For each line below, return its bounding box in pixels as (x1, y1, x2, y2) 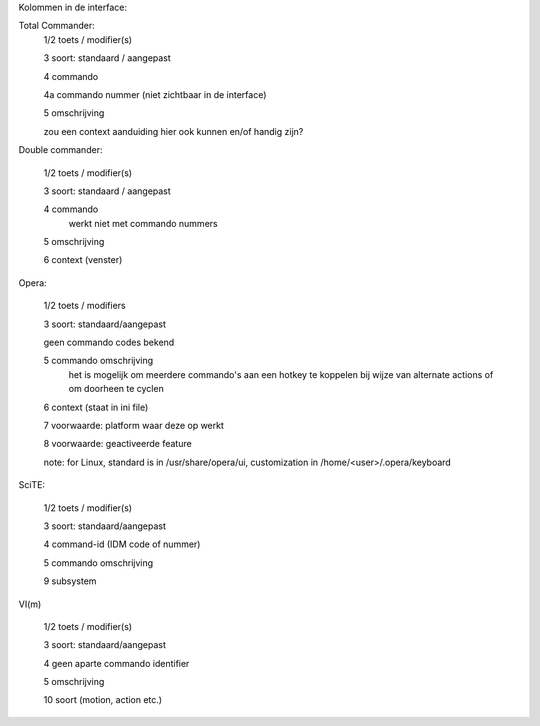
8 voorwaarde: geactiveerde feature (43, 438, 192, 450)
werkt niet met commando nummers (68, 217, 219, 229)
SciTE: (18, 479, 45, 491)
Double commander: (18, 144, 103, 156)
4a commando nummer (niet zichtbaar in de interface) (43, 88, 267, 100)
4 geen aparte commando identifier (43, 657, 190, 669)
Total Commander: (18, 20, 95, 32)
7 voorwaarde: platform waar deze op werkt (43, 419, 225, 431)
